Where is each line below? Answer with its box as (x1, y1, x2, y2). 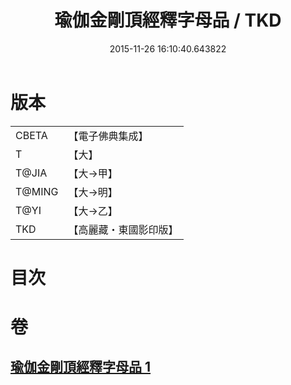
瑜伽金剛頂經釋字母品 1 (10, 359, 152, 376)
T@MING (15, 184, 59, 198)
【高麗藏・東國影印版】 (68, 222, 179, 236)
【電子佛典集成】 (68, 129, 149, 143)
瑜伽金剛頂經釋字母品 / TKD (54, 9, 282, 32)
